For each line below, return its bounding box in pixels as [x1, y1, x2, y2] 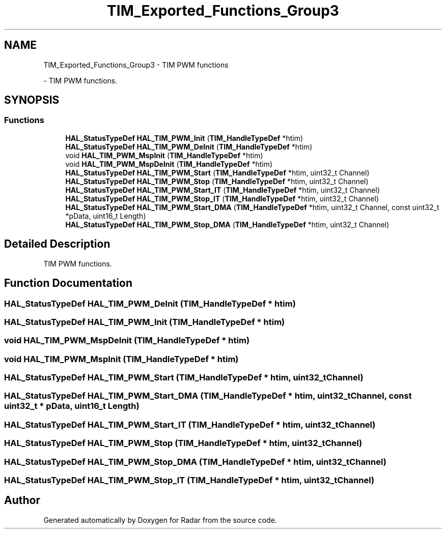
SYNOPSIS [4, 94, 60, 107]
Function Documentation [4, 277, 132, 290]
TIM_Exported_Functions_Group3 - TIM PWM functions [43, 60, 229, 69]
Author [4, 494, 40, 507]
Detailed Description [4, 238, 110, 251]
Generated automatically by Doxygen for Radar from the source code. [43, 515, 277, 524]
